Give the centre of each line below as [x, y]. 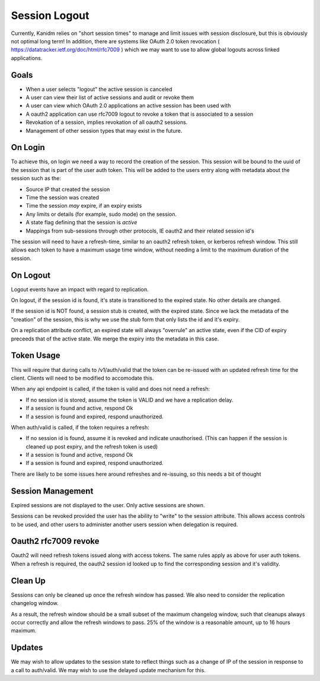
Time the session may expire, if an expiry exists [84, 206]
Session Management [52, 491]
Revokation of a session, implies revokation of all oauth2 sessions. [107, 122]
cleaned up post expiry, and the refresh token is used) [92, 446]
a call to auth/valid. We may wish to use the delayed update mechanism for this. [108, 670]
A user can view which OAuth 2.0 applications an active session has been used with [128, 106]
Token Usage [36, 356]
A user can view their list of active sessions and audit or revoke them [110, 97]
